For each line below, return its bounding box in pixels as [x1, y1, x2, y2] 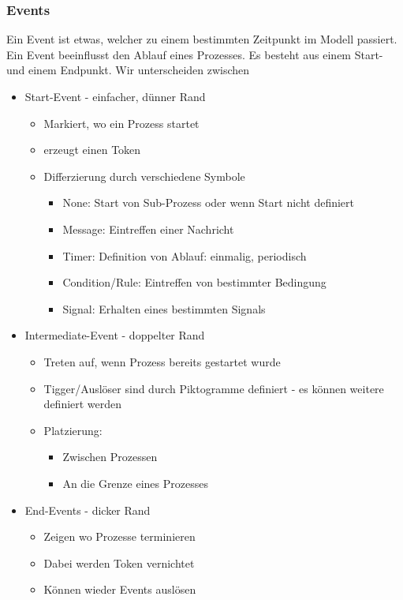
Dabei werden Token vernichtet [43, 554, 195, 571]
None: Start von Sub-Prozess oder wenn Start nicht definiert [62, 194, 355, 211]
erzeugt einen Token [43, 141, 141, 158]
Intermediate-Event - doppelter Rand [24, 327, 205, 343]
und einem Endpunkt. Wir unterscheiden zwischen [6, 62, 250, 78]
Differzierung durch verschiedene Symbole [43, 167, 245, 184]
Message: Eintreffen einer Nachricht [62, 220, 234, 237]
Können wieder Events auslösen [43, 581, 196, 598]
